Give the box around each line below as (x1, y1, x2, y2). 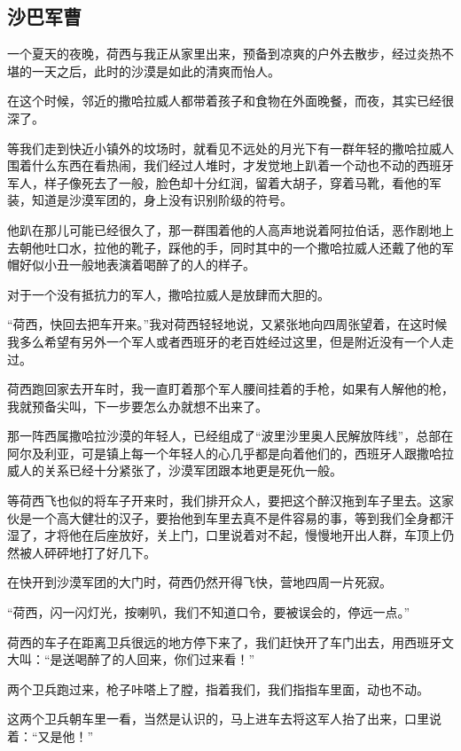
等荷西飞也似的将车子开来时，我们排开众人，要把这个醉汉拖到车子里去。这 (7, 491, 441, 510)
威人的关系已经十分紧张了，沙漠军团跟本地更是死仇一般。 (7, 461, 342, 480)
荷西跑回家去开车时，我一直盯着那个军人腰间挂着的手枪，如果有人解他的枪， (7, 379, 454, 398)
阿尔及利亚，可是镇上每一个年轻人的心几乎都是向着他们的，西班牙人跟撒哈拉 (7, 443, 454, 462)
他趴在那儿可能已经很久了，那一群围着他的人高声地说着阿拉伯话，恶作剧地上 (7, 220, 454, 239)
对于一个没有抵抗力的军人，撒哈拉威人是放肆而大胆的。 (7, 285, 330, 303)
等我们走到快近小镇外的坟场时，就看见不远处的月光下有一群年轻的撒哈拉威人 (7, 138, 454, 157)
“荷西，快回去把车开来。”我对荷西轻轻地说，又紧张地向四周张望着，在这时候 (7, 315, 448, 333)
